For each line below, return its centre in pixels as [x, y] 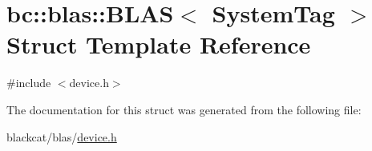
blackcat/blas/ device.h [62, 136]
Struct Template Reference [159, 44]
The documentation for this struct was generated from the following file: [184, 109]
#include [29, 83]
